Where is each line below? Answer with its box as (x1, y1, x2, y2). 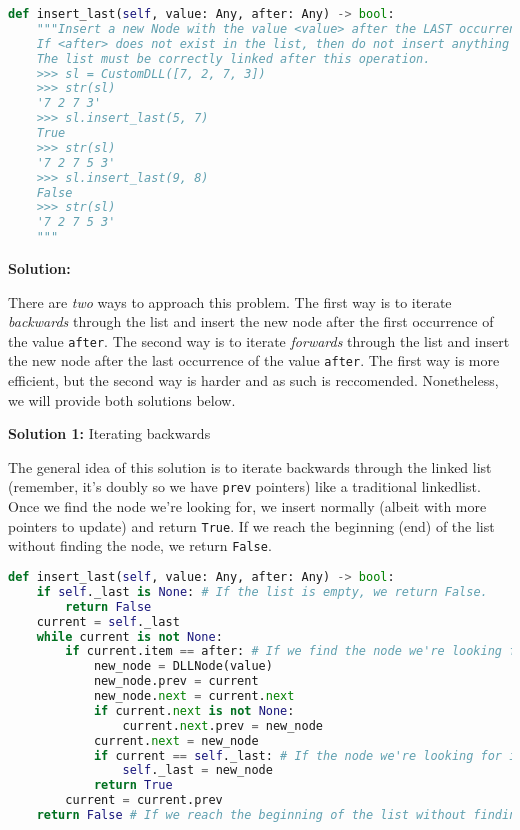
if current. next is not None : (93, 703, 295, 718)
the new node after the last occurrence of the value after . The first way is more (8, 350, 500, 371)
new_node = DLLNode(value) (93, 659, 273, 674)
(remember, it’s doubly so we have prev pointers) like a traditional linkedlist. (8, 476, 481, 497)
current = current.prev (65, 793, 223, 808)
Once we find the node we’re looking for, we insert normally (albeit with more (8, 496, 487, 517)
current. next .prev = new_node (122, 718, 324, 733)
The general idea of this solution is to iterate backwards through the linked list (8, 456, 492, 477)
